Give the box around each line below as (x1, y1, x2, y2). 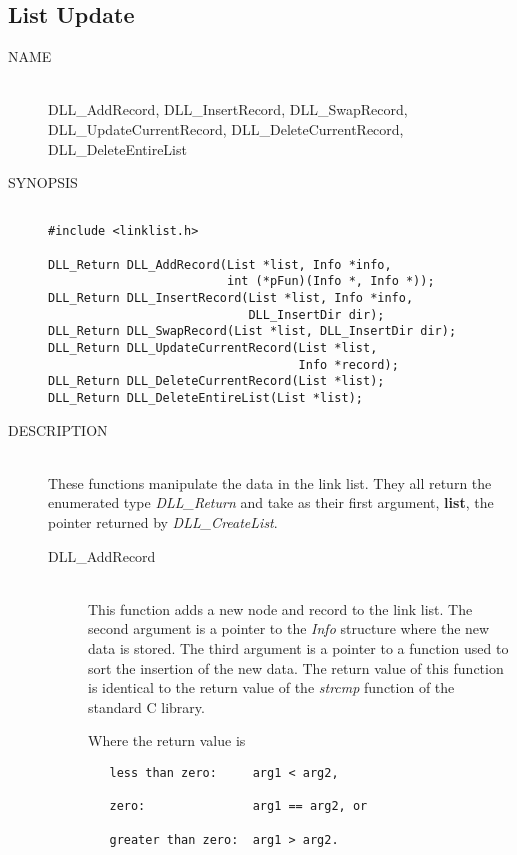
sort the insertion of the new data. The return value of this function (88, 657, 504, 678)
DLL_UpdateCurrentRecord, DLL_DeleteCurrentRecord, (48, 118, 404, 139)
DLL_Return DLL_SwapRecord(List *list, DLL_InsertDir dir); (48, 324, 457, 339)
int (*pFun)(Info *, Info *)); (226, 274, 435, 289)
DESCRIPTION (8, 419, 108, 440)
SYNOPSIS (8, 172, 78, 193)
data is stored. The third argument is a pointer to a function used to (88, 637, 509, 658)
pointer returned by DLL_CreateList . (48, 512, 278, 533)
